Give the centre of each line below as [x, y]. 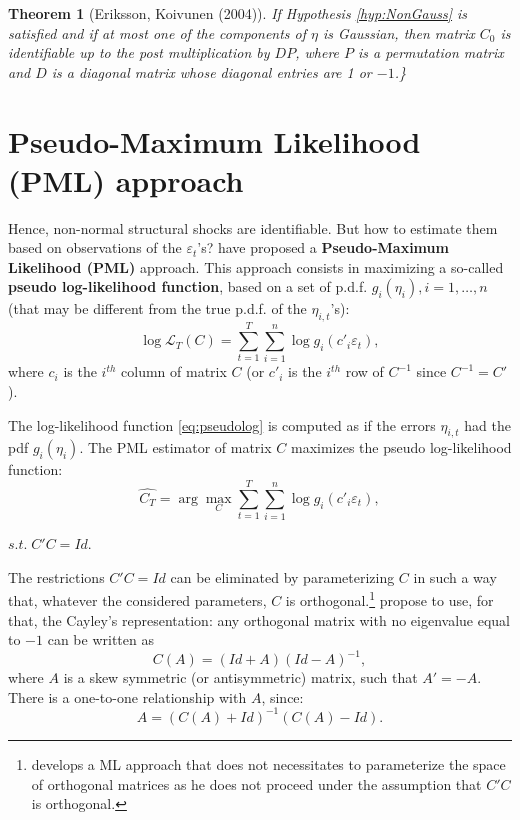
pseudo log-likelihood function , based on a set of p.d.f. [188, 286]
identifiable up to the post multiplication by [139, 52]
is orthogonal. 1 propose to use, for [389, 598]
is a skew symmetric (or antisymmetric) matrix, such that [240, 677]
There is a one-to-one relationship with [127, 696]
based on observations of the [95, 247]
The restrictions [56, 576]
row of [364, 371]
